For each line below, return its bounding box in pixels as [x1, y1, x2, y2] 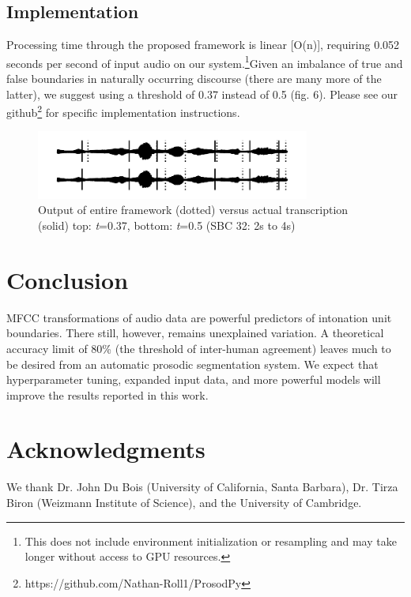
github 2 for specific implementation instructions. [6, 102, 240, 120]
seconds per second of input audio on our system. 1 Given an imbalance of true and [6, 52, 403, 71]
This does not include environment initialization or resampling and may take [25, 532, 397, 549]
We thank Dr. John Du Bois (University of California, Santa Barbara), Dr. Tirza [6, 479, 398, 495]
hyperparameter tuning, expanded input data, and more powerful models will [6, 371, 381, 388]
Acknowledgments [6, 433, 205, 465]
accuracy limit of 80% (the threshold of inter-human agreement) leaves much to [6, 340, 391, 356]
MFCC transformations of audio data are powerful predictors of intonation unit [6, 309, 392, 325]
